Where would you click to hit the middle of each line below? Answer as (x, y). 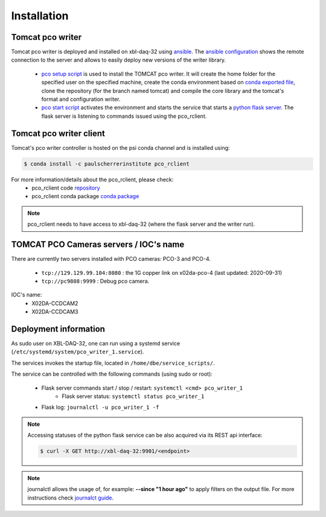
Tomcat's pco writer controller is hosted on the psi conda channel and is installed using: (120, 147)
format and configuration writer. (81, 99)
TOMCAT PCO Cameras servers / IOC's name (98, 245)
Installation (40, 16)
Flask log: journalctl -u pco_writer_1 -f (100, 407)
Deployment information (58, 329)
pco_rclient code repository (66, 188)
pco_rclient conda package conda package (85, 196)
